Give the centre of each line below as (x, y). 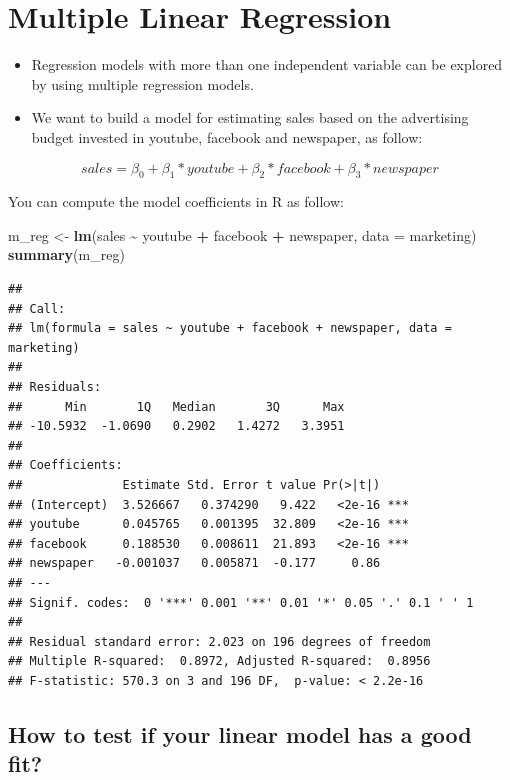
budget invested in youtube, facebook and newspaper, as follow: (227, 136)
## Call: (37, 308)
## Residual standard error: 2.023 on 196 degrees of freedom (219, 641)
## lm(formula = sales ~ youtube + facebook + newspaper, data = (230, 328)
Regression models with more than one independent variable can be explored (267, 64)
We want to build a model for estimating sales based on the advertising (250, 117)
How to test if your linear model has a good (240, 733)
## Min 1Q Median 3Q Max (176, 406)
